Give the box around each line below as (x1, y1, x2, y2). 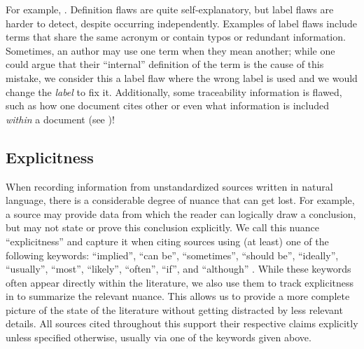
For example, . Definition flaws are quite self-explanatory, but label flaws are (6, 2, 334, 16)
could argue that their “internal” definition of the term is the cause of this (6, 57, 324, 71)
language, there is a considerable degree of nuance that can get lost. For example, (6, 193, 355, 207)
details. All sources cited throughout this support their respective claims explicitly (6, 316, 358, 331)
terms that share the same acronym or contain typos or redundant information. (6, 29, 346, 44)
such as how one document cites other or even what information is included (6, 98, 330, 113)
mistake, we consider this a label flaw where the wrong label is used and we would (6, 70, 358, 85)
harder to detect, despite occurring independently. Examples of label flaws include (6, 15, 357, 30)
